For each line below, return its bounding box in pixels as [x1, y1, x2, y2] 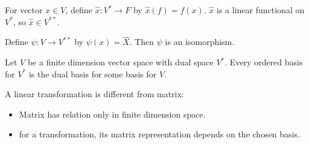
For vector [5, 4, 43, 16]
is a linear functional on [217, 4, 305, 16]
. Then [129, 35, 154, 48]
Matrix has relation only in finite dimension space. [19, 107, 206, 120]
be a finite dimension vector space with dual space [27, 56, 214, 68]
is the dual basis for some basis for [28, 67, 157, 80]
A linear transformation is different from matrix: [5, 88, 184, 100]
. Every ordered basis [225, 56, 303, 68]
